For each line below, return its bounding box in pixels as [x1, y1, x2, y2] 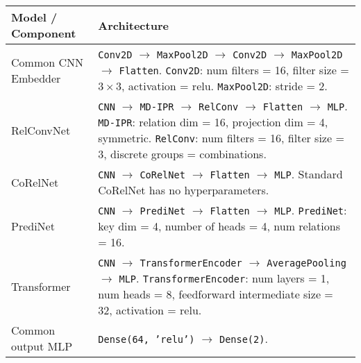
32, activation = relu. [98, 302, 202, 318]
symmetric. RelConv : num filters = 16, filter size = [98, 130, 344, 146]
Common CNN [11, 53, 83, 70]
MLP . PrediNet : [274, 202, 347, 218]
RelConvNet [11, 121, 71, 138]
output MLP [11, 338, 73, 354]
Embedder [11, 69, 61, 86]
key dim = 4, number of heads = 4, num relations [98, 218, 340, 234]
